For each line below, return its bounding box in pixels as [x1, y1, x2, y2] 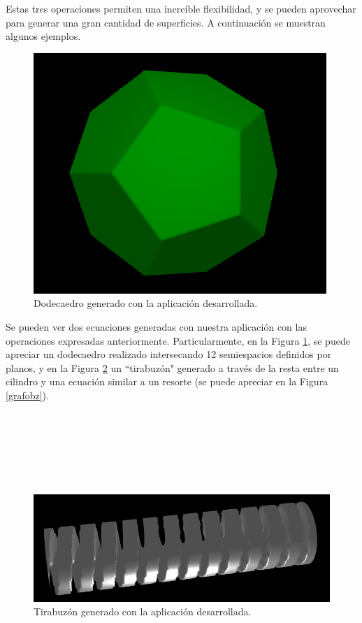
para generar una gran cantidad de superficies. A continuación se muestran [6, 15, 326, 29]
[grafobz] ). [6, 387, 49, 402]
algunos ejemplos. [6, 29, 81, 43]
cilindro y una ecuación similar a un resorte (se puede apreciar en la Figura [6, 374, 328, 389]
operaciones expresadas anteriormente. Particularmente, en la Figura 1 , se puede [6, 333, 350, 348]
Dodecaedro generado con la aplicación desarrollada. [34, 296, 258, 310]
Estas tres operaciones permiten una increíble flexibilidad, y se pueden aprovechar [6, 1, 356, 15]
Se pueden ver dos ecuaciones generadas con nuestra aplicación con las [6, 319, 307, 334]
